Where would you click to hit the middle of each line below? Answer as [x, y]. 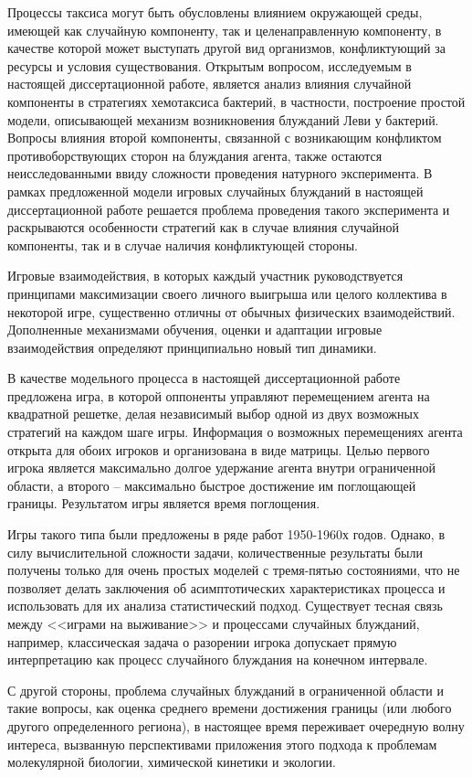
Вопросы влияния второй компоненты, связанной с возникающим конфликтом [225, 138]
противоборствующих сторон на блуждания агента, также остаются [195, 155]
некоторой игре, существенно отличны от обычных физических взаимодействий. [231, 311]
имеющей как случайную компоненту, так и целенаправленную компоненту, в [225, 30]
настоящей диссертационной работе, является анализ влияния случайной [210, 84]
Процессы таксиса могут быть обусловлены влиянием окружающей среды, [215, 12]
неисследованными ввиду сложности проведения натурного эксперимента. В [220, 173]
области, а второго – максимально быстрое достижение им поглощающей [212, 485]
